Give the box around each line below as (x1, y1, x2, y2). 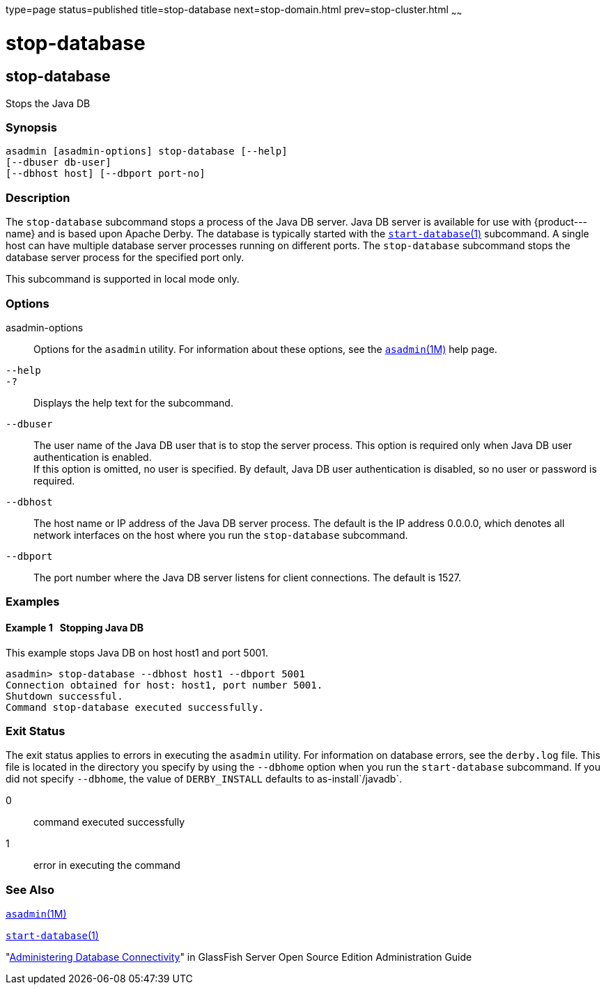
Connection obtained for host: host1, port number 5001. (6, 679, 323, 691)
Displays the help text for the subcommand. (33, 396, 233, 409)
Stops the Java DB (6, 97, 91, 109)
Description (6, 190, 70, 205)
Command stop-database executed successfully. (6, 701, 264, 713)
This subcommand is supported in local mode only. (6, 273, 240, 285)
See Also (6, 882, 54, 897)
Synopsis (6, 120, 57, 135)
